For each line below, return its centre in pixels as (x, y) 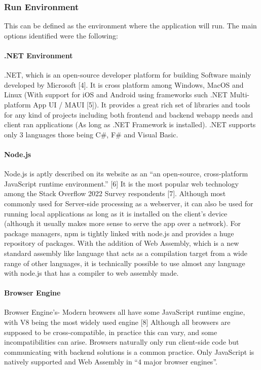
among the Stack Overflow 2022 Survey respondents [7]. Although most (115, 193)
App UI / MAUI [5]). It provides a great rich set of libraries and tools (142, 104)
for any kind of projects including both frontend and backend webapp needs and (129, 114)
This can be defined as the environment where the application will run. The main (130, 26)
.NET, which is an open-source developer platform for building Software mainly (128, 75)
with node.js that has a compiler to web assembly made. (91, 273)
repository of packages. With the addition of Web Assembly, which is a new (122, 243)
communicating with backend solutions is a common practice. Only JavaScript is (129, 351)
